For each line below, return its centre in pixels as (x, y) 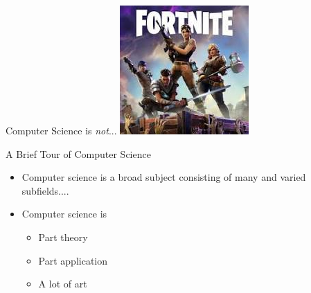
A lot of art (63, 284)
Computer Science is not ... (61, 130)
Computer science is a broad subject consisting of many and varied (164, 177)
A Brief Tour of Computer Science (78, 153)
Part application (73, 260)
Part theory (63, 237)
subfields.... (45, 190)
